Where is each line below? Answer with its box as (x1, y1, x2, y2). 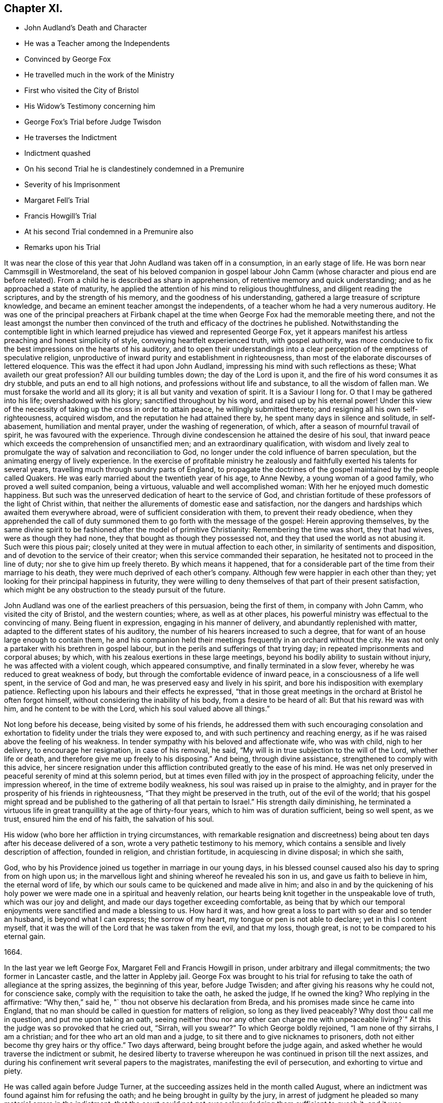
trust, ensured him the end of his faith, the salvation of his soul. (4, 815, 214, 824)
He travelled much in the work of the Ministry (24, 70, 174, 79)
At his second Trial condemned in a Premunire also (24, 227, 194, 236)
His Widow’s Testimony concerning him (24, 102, 156, 111)
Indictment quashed (24, 149, 91, 158)
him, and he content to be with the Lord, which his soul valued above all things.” (4, 704, 270, 713)
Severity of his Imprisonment (24, 180, 120, 189)
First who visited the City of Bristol (24, 86, 139, 95)
